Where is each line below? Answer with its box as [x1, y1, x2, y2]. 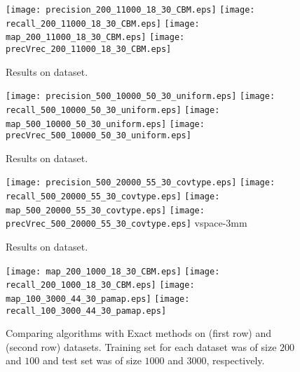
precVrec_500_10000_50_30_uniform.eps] [6, 131, 191, 141]
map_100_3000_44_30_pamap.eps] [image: [6, 293, 190, 304]
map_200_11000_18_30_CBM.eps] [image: [6, 32, 185, 43]
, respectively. [206, 353, 265, 368]
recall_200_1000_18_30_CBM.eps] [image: [6, 280, 195, 291]
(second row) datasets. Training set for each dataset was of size [6, 339, 277, 354]
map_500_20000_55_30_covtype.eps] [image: [6, 205, 205, 215]
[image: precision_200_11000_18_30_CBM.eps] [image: [6, 5, 255, 15]
